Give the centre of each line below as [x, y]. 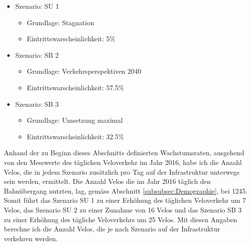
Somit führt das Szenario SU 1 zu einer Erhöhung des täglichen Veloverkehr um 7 [125, 200]
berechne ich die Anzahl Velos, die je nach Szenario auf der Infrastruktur [112, 229]
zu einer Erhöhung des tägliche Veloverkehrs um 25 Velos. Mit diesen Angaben [121, 219]
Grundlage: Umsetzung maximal [75, 120]
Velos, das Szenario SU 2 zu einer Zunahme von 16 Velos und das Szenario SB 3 [123, 209]
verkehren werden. [31, 238]
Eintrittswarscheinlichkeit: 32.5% [75, 136]
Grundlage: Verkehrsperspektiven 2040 [84, 71]
